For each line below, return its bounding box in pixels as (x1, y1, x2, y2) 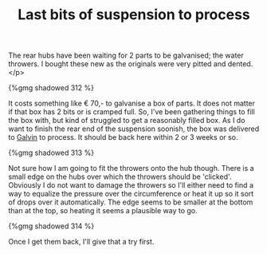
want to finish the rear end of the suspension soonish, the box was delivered (8, 124, 260, 133)
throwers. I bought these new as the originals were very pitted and (8, 59, 226, 69)
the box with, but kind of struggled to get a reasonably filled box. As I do (8, 116, 245, 125)
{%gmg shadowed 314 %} (8, 221, 95, 231)
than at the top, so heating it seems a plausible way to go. (8, 206, 198, 216)
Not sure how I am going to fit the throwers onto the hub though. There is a (8, 164, 254, 173)
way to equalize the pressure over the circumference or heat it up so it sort (8, 189, 254, 199)
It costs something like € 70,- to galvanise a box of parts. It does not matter (8, 98, 256, 109)
